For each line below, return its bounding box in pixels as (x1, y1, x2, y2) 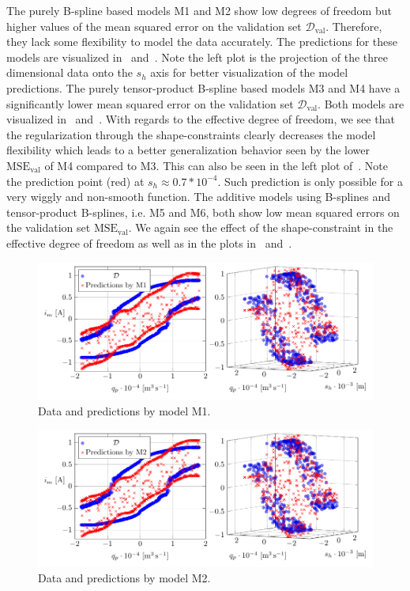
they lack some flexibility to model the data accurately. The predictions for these (6, 33, 397, 50)
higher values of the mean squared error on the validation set (6, 17, 302, 34)
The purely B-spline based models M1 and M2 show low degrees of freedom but (6, 2, 392, 18)
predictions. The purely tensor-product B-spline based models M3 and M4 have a (6, 79, 401, 96)
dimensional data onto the (6, 64, 133, 81)
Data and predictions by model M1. (38, 402, 211, 419)
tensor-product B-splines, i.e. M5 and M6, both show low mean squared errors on (6, 203, 400, 220)
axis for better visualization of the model (150, 64, 348, 81)
